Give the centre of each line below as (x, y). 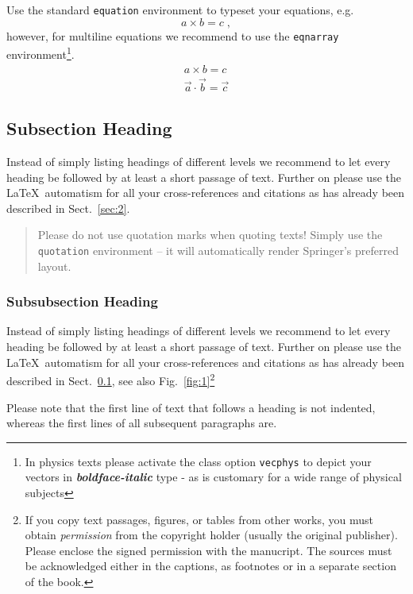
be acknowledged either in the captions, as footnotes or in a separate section (210, 566)
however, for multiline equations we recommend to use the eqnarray (173, 35)
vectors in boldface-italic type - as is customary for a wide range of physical (213, 477)
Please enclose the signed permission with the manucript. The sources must (208, 550)
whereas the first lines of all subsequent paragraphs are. (142, 423)
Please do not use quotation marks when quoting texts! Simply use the (210, 235)
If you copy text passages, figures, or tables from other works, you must (199, 519)
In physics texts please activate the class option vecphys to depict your (198, 461)
